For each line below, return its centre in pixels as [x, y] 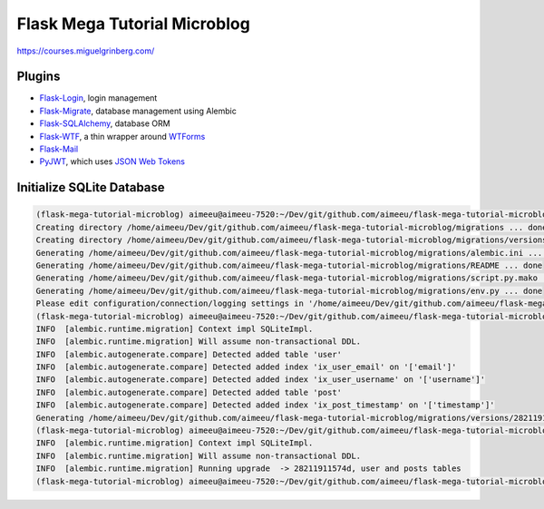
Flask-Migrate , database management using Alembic [138, 111]
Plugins [39, 77]
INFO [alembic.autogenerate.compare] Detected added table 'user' [189, 354]
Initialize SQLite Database [91, 187]
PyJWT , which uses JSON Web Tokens [112, 162]
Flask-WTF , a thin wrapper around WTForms [122, 136]
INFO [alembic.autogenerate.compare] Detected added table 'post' [189, 392]
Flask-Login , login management [98, 98]
